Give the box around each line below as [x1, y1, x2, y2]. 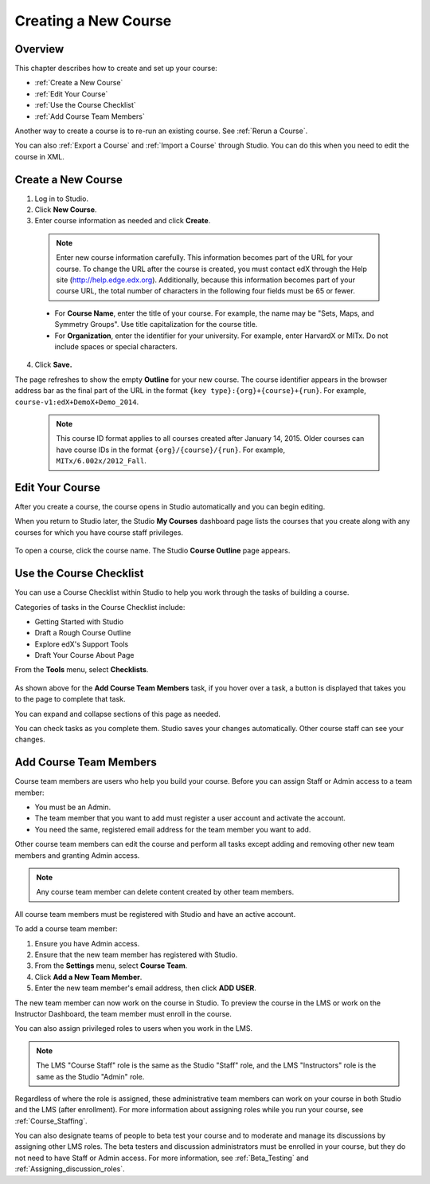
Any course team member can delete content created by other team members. [36, 887, 295, 897]
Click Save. [34, 360, 72, 370]
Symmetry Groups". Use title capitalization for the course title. [54, 320, 258, 329]
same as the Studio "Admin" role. [36, 1072, 145, 1081]
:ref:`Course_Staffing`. [14, 1116, 88, 1126]
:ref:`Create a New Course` [34, 78, 123, 88]
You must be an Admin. [34, 802, 111, 812]
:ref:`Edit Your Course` [34, 89, 108, 99]
